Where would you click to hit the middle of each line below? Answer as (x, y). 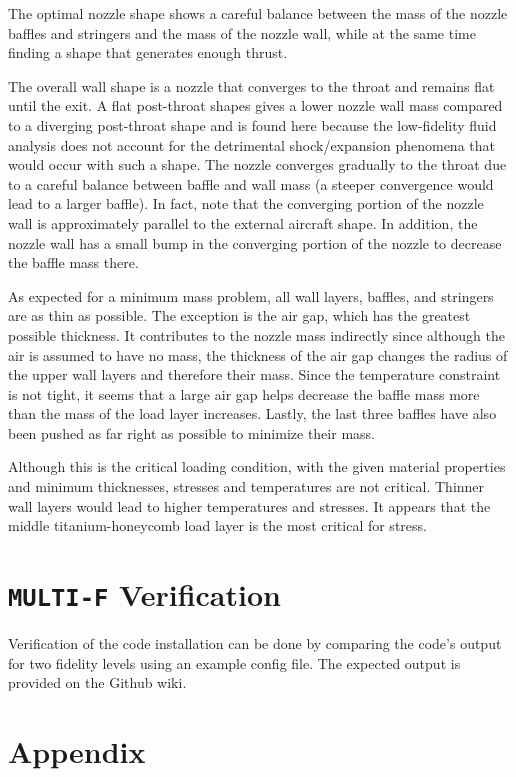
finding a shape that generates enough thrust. (148, 52)
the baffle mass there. (73, 262)
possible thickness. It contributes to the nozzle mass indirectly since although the (256, 334)
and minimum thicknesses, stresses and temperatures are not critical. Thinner (246, 486)
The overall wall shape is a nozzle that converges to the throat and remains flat (251, 85)
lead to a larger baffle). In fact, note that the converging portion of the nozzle (246, 203)
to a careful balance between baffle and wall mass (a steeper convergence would (251, 183)
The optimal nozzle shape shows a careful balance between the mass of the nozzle (258, 13)
